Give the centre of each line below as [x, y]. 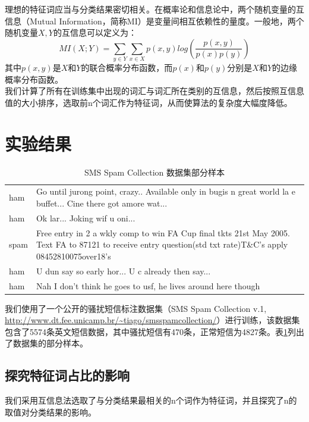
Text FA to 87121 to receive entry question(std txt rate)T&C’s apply [162, 244]
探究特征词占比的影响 [67, 375]
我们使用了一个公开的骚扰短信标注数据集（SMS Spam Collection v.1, [136, 308]
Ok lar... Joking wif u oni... [86, 218]
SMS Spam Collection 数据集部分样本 [154, 172]
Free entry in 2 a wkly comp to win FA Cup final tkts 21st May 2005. [163, 232]
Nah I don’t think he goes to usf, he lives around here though [148, 285]
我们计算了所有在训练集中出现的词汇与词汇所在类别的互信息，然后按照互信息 [154, 91]
